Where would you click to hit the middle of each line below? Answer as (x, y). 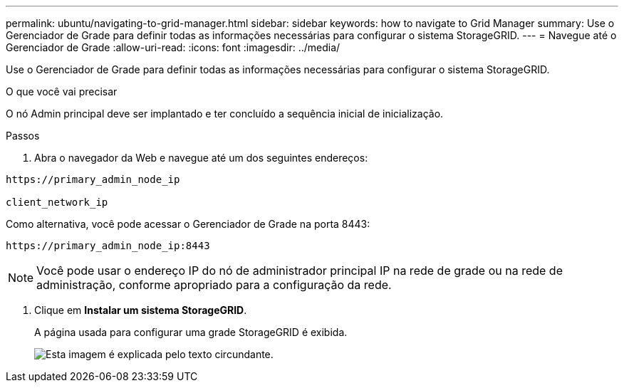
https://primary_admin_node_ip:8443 (108, 246)
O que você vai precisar (62, 91)
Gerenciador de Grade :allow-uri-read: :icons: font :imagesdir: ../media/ (173, 47)
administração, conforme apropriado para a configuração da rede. (214, 285)
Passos (23, 136)
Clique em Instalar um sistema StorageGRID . (141, 310)
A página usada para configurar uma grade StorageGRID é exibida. (191, 332)
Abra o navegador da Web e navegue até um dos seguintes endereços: (201, 158)
